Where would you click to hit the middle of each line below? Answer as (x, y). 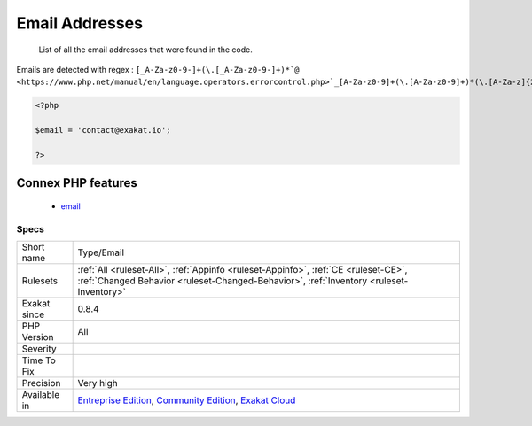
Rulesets (39, 281)
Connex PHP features (77, 183)
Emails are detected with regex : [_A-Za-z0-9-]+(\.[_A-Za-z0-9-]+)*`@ (158, 69)
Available (41, 395)
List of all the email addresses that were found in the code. (145, 50)
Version (38, 337)
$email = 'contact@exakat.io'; (103, 130)
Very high (98, 383)
